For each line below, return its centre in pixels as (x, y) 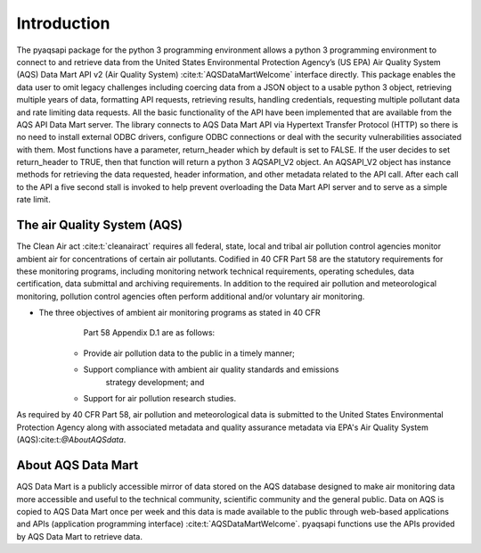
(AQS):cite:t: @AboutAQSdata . (71, 440)
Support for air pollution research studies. (160, 399)
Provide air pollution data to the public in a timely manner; (189, 353)
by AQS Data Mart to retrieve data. (79, 536)
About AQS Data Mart (77, 465)
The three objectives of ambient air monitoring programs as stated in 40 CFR (179, 313)
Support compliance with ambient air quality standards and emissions (211, 369)
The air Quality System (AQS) (99, 225)
